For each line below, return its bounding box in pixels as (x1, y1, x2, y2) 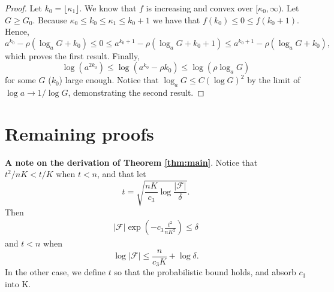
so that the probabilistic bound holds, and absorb (114, 266, 296, 278)
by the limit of (247, 74, 300, 86)
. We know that (79, 2, 137, 14)
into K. (5, 277, 31, 290)
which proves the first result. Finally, (5, 49, 140, 62)
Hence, (5, 25, 29, 38)
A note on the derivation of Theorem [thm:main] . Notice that (5, 156, 258, 168)
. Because (32, 13, 67, 26)
